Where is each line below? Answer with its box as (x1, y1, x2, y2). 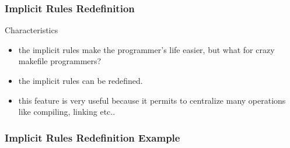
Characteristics (5, 24, 58, 36)
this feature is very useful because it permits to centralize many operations (18, 94, 286, 106)
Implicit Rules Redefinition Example (5, 130, 180, 145)
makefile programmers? (18, 55, 102, 67)
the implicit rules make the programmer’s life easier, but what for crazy (18, 43, 275, 55)
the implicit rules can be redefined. (18, 75, 143, 86)
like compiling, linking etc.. (18, 105, 116, 118)
